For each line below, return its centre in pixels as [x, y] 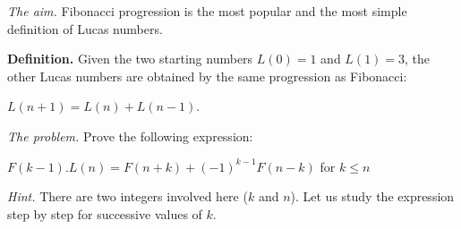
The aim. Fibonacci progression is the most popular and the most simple [207, 11]
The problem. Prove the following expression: [130, 136]
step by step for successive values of [105, 213]
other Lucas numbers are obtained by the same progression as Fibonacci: [207, 76]
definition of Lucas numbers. [85, 28]
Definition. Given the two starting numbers [130, 59]
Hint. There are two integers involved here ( [128, 196]
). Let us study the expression [372, 196]
